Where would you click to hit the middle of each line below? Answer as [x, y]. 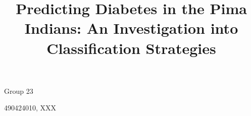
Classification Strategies [131, 48]
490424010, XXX [30, 108]
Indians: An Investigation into [131, 28]
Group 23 [19, 91]
